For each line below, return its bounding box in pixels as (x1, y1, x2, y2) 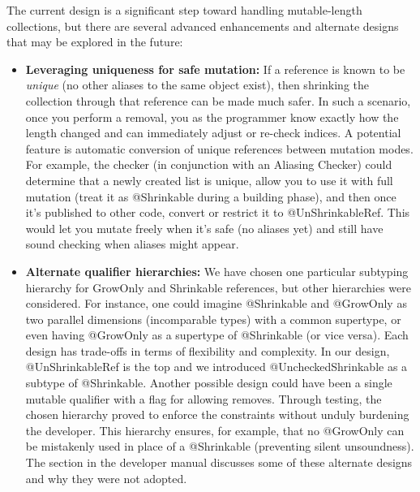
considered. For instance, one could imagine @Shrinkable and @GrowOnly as (25, 295, 407, 312)
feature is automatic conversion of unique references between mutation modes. (25, 140, 414, 157)
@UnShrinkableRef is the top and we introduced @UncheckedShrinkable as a (25, 358, 408, 375)
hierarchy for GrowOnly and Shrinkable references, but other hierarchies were (25, 278, 411, 296)
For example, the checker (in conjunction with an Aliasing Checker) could (25, 156, 392, 173)
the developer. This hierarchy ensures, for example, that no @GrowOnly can (25, 421, 405, 438)
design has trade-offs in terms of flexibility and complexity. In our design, (25, 342, 390, 359)
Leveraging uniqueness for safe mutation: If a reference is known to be (25, 60, 405, 77)
